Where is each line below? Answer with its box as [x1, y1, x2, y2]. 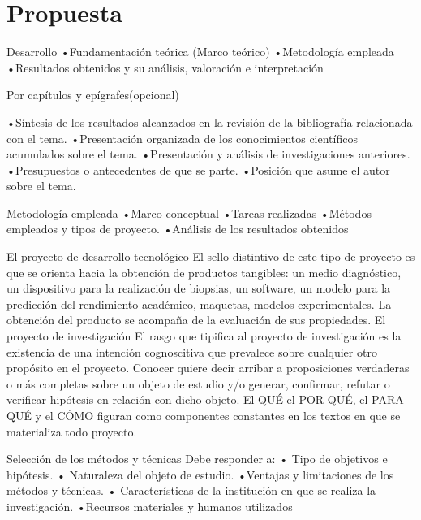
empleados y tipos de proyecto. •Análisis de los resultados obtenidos [6, 220, 349, 237]
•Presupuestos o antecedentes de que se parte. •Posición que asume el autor [6, 161, 390, 178]
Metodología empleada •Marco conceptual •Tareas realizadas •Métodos [6, 204, 372, 221]
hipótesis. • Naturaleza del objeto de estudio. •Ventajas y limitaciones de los [6, 466, 394, 483]
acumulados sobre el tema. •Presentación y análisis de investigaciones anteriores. [6, 145, 410, 162]
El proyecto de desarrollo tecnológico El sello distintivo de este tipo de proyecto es [6, 248, 415, 265]
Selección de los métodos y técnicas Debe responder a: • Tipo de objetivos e [6, 450, 388, 467]
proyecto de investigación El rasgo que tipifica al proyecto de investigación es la [6, 327, 402, 344]
